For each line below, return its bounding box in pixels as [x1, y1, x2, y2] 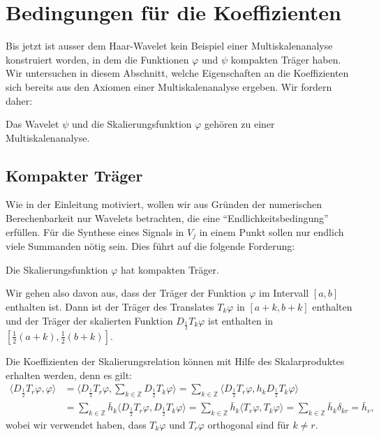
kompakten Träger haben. [230, 52, 341, 66]
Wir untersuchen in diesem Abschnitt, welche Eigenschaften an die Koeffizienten [6, 66, 349, 80]
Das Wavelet [6, 117, 59, 131]
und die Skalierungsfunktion [71, 117, 192, 131]
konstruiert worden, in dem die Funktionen [6, 52, 189, 66]
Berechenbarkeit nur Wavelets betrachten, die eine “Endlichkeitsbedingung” [6, 211, 329, 225]
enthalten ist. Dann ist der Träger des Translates [6, 299, 214, 313]
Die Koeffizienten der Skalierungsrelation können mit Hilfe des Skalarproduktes [6, 353, 345, 368]
